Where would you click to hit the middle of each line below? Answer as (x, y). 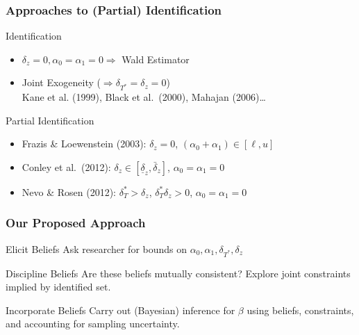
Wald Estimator (156, 59)
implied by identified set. (58, 287)
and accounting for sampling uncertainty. (93, 324)
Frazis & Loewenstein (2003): (84, 144)
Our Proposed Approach (76, 223)
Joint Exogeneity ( (61, 82)
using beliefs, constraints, (300, 310)
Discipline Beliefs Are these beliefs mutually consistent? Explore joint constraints (178, 273)
